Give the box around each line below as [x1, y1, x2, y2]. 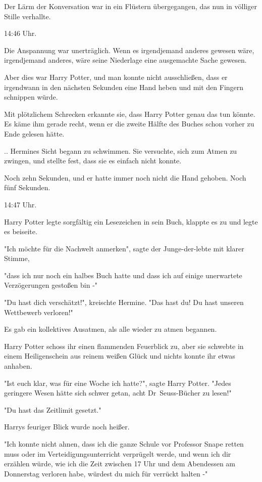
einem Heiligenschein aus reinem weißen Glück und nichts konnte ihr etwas [4, 350, 235, 361]
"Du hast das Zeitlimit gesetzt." [4, 404, 101, 415]
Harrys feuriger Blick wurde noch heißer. [4, 421, 130, 432]
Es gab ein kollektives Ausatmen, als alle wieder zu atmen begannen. [4, 324, 217, 334]
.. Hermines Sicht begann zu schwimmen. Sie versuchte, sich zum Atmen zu [4, 145, 237, 156]
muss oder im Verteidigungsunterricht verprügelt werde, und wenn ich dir [4, 448, 231, 459]
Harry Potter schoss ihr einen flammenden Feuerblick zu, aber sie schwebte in [4, 340, 244, 351]
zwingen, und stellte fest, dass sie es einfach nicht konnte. [4, 155, 182, 166]
